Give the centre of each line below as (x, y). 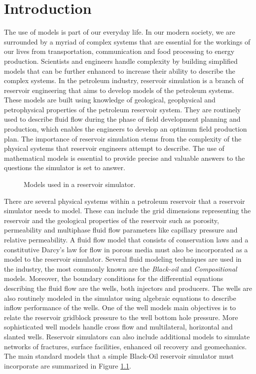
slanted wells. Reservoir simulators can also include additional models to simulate (127, 336)
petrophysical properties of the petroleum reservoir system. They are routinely (123, 109)
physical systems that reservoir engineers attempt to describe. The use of (114, 148)
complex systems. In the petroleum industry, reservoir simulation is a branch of (124, 80)
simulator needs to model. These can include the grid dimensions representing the (128, 210)
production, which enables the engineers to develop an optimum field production (126, 129)
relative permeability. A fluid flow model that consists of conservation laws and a (126, 239)
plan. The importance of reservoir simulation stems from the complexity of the (123, 138)
